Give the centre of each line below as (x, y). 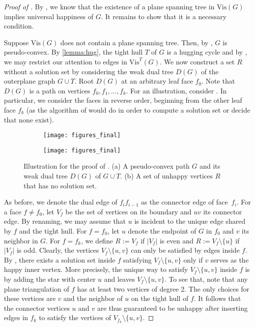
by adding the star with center (50, 279)
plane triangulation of (37, 288)
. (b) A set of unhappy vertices (167, 176)
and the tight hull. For (53, 231)
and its (210, 166)
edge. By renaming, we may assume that (65, 221)
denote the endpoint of (162, 231)
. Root (84, 81)
